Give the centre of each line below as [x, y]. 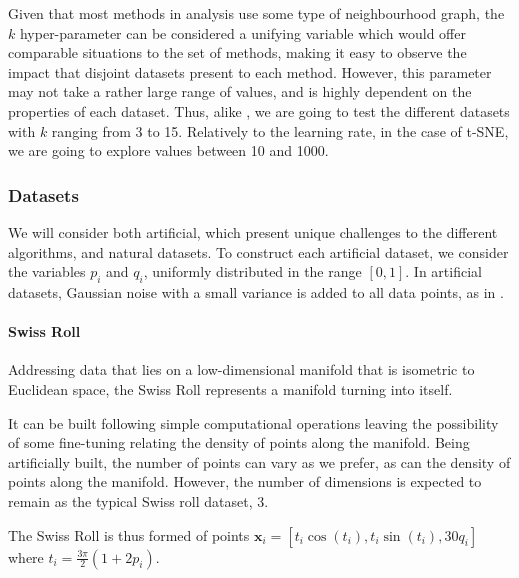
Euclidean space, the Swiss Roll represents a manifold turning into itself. [230, 388]
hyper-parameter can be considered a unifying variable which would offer [242, 32]
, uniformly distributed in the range [252, 271]
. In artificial [443, 271]
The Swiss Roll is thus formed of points [129, 534]
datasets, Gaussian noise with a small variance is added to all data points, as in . [256, 291]
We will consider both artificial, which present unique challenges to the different [253, 231]
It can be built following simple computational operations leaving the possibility [253, 422]
